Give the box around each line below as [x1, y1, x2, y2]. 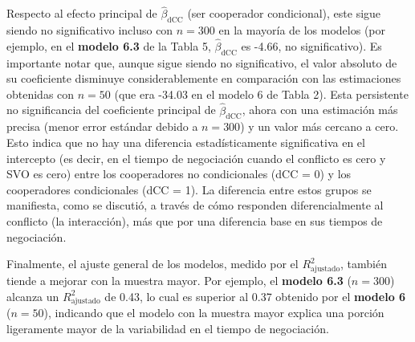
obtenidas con [6, 85, 75, 102]
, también [340, 255, 388, 272]
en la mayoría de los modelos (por [218, 22, 386, 39]
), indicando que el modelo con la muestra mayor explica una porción [43, 304, 384, 321]
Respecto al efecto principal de [6, 5, 157, 22]
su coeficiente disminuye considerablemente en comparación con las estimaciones [6, 70, 401, 87]
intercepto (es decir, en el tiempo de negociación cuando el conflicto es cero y [6, 149, 386, 166]
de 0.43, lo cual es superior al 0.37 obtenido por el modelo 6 [104, 287, 406, 304]
